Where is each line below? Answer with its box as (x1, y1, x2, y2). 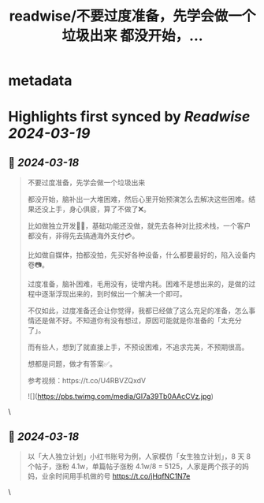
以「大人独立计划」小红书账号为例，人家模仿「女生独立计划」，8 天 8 (27, 452, 251, 461)
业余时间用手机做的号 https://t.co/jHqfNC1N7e (41, 471, 191, 481)
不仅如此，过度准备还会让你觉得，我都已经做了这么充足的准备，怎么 (27, 306, 249, 315)
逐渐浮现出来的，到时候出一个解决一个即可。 (41, 289, 187, 299)
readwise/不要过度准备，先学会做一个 (9, 7, 256, 25)
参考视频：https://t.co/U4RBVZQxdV (27, 376, 147, 386)
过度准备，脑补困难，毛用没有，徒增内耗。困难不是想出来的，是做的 (27, 279, 249, 289)
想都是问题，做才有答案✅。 (27, 360, 117, 369)
